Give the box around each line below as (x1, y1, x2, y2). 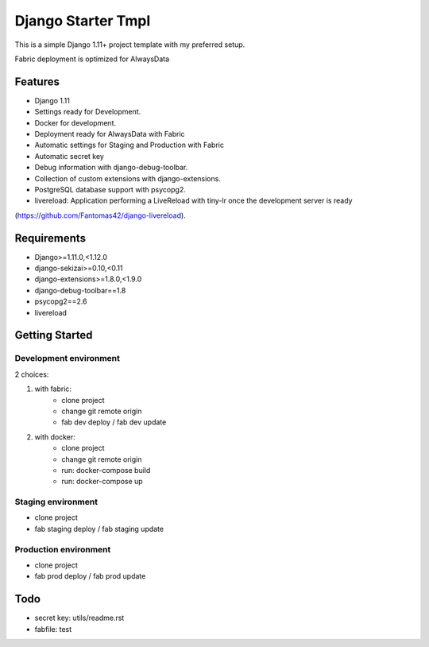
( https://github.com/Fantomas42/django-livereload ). (14, 211, 186, 220)
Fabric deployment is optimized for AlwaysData (14, 54, 170, 64)
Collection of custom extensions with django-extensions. (34, 173, 222, 183)
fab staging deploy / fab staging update (34, 524, 164, 533)
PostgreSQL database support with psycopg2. (34, 184, 186, 194)
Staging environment (14, 497, 99, 508)
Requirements (14, 231, 87, 245)
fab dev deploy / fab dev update (61, 417, 167, 427)
